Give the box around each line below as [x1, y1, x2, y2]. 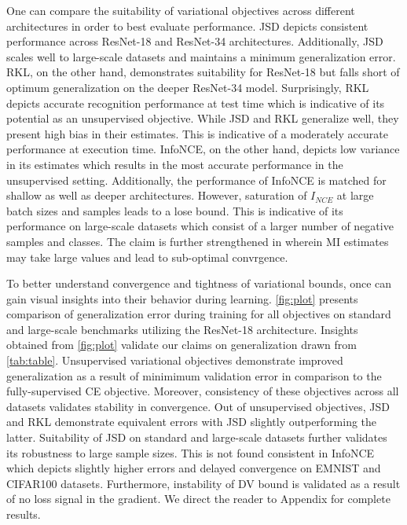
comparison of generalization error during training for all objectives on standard [6, 306, 391, 322]
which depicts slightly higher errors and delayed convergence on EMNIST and [6, 460, 381, 476]
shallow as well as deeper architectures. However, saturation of [6, 187, 307, 204]
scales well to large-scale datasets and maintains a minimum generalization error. [6, 48, 396, 64]
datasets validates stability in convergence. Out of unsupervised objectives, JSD [6, 398, 390, 414]
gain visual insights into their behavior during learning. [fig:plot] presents [6, 290, 358, 307]
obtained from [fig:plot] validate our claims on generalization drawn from [6, 336, 357, 353]
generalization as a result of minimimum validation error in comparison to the [6, 367, 382, 384]
